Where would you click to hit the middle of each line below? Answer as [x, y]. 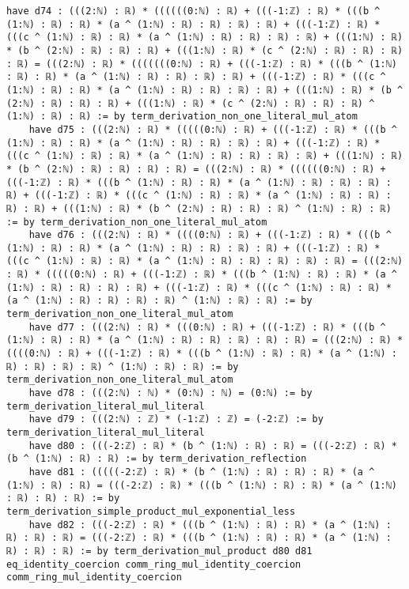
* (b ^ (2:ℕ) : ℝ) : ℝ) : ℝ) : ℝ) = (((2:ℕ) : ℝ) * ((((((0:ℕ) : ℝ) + [196, 169]
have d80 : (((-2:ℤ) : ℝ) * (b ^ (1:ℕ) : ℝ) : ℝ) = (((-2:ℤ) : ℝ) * [213, 446]
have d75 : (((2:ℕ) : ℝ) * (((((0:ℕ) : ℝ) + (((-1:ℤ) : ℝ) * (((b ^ [213, 129]
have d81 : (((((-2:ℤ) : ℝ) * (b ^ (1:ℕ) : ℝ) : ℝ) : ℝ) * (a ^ [202, 472]
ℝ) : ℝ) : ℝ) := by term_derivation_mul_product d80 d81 [159, 551]
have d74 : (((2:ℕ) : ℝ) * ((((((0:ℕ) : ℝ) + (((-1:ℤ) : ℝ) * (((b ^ [193, 11]
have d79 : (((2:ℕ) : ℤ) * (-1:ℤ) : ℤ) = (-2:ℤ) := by [176, 419]
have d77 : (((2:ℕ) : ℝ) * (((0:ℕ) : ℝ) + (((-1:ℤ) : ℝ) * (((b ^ [207, 327]
